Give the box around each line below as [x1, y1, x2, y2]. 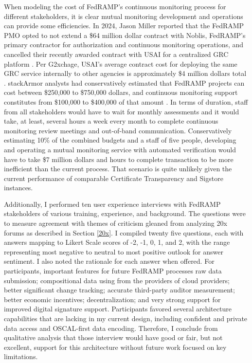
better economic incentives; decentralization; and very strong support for [4, 294, 221, 304]
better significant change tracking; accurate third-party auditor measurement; [4, 285, 235, 295]
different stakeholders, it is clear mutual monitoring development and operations [4, 11, 243, 21]
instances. [4, 182, 33, 193]
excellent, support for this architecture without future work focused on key [4, 342, 227, 352]
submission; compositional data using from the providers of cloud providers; [4, 275, 230, 285]
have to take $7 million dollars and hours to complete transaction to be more [4, 154, 234, 164]
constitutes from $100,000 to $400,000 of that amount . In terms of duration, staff [4, 96, 248, 107]
